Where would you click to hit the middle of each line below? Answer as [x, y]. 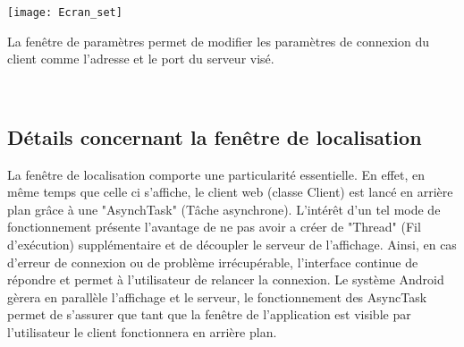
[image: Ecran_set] [65, 13]
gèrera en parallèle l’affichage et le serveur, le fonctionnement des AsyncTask [217, 296]
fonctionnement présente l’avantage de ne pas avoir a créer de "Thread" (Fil [214, 227]
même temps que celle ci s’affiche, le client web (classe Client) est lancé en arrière [230, 192]
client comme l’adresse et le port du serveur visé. [141, 59]
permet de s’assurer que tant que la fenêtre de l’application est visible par [209, 314]
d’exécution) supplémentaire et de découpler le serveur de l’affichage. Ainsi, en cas [232, 245]
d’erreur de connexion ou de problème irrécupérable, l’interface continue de [213, 262]
